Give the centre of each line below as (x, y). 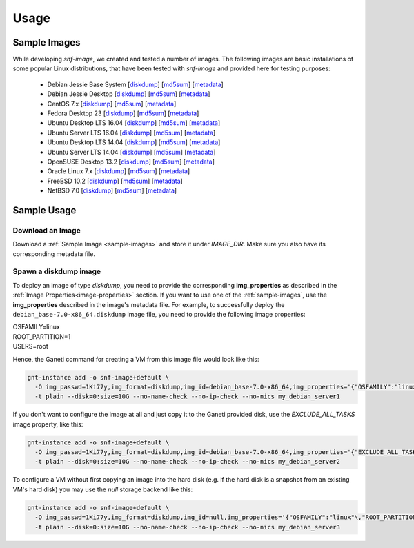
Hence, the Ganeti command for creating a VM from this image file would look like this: (136, 359)
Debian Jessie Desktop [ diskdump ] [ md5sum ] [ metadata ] (129, 94)
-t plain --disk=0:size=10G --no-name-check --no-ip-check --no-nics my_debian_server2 (188, 462)
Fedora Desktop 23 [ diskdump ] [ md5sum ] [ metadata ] (123, 113)
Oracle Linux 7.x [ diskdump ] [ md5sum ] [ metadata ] (119, 171)
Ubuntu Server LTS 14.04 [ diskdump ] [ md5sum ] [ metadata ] (131, 152)
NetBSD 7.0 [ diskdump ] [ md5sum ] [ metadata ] (112, 190)
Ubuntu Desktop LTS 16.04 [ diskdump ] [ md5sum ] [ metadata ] (134, 123)
